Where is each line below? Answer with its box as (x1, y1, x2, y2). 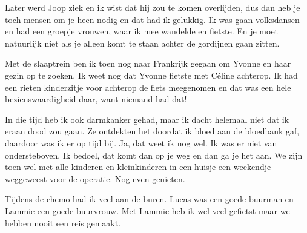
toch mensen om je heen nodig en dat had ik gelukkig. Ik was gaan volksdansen (5, 13, 300, 25)
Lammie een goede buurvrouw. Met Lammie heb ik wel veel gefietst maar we (5, 204, 290, 217)
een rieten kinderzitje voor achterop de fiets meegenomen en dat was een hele (5, 80, 291, 93)
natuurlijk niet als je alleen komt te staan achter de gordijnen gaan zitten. (5, 36, 280, 49)
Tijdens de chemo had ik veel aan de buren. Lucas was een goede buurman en (5, 192, 294, 205)
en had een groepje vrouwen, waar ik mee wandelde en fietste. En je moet (5, 25, 279, 38)
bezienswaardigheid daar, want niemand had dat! (5, 93, 187, 105)
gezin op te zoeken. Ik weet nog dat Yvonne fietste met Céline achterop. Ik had (5, 68, 298, 81)
